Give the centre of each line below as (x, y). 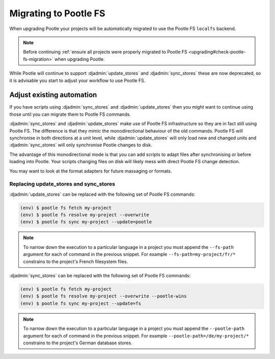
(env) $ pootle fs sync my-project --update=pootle (86, 222)
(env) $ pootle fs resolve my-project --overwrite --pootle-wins (103, 296)
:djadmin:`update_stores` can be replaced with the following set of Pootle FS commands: (102, 194)
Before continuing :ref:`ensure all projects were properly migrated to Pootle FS (105, 52)
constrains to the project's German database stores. (78, 343)
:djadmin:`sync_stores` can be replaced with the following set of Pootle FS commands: (100, 275)
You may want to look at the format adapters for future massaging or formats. (91, 171)
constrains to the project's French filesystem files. (76, 261)
